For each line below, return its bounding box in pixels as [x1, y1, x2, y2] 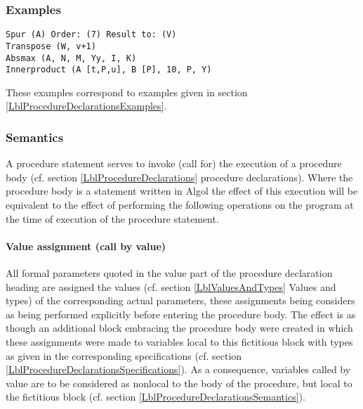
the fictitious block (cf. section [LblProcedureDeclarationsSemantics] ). [6, 389, 305, 404]
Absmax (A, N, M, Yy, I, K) [6, 53, 137, 63]
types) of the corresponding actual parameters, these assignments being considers [6, 293, 355, 308]
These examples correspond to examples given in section [6, 84, 248, 99]
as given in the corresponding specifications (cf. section [6, 348, 242, 363]
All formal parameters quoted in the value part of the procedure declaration [6, 266, 333, 280]
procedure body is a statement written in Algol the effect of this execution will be [6, 183, 358, 198]
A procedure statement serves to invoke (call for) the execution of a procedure [6, 156, 342, 171]
